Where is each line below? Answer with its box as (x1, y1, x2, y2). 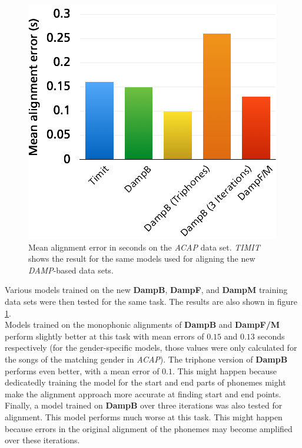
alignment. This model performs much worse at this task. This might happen (5, 410, 283, 423)
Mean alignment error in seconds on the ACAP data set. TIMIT (28, 241, 260, 253)
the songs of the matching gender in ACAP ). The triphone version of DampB (5, 353, 288, 365)
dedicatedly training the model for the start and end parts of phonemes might (5, 376, 286, 388)
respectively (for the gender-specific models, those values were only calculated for (5, 341, 297, 354)
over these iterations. (5, 434, 80, 446)
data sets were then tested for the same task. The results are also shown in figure (5, 295, 298, 307)
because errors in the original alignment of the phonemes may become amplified (5, 422, 293, 434)
